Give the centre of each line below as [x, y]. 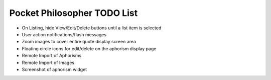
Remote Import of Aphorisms [52, 56]
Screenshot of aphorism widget [54, 69]
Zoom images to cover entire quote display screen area [79, 42]
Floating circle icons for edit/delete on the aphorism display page [89, 48]
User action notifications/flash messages [64, 34]
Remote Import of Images [48, 63]
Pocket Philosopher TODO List [74, 13]
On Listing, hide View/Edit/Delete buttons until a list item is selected [92, 28]
